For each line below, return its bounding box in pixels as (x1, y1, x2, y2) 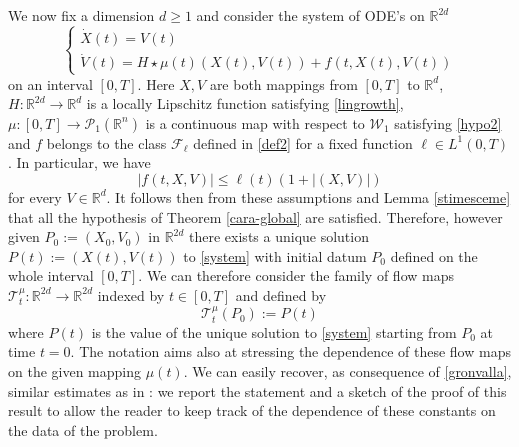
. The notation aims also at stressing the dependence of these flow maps (70, 341, 511, 362)
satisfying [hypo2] (394, 112, 502, 133)
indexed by (97, 284, 165, 305)
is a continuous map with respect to (145, 112, 365, 133)
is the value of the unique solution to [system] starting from (91, 321, 457, 342)
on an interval (8, 73, 93, 94)
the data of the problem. (8, 419, 158, 440)
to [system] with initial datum (183, 245, 367, 266)
